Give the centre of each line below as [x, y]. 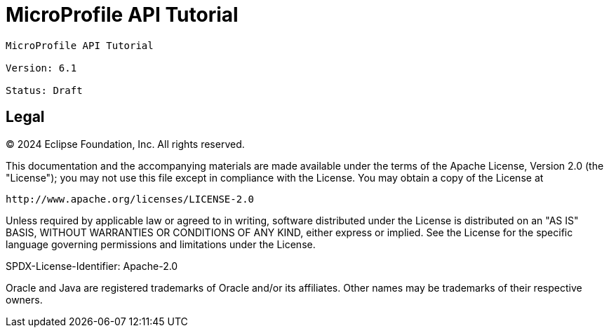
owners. [24, 299]
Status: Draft [44, 90]
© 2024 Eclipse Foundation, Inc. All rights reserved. [125, 144]
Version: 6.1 [41, 68]
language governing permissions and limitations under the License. [161, 244]
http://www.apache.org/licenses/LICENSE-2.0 [130, 199]
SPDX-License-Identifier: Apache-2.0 [92, 266]
